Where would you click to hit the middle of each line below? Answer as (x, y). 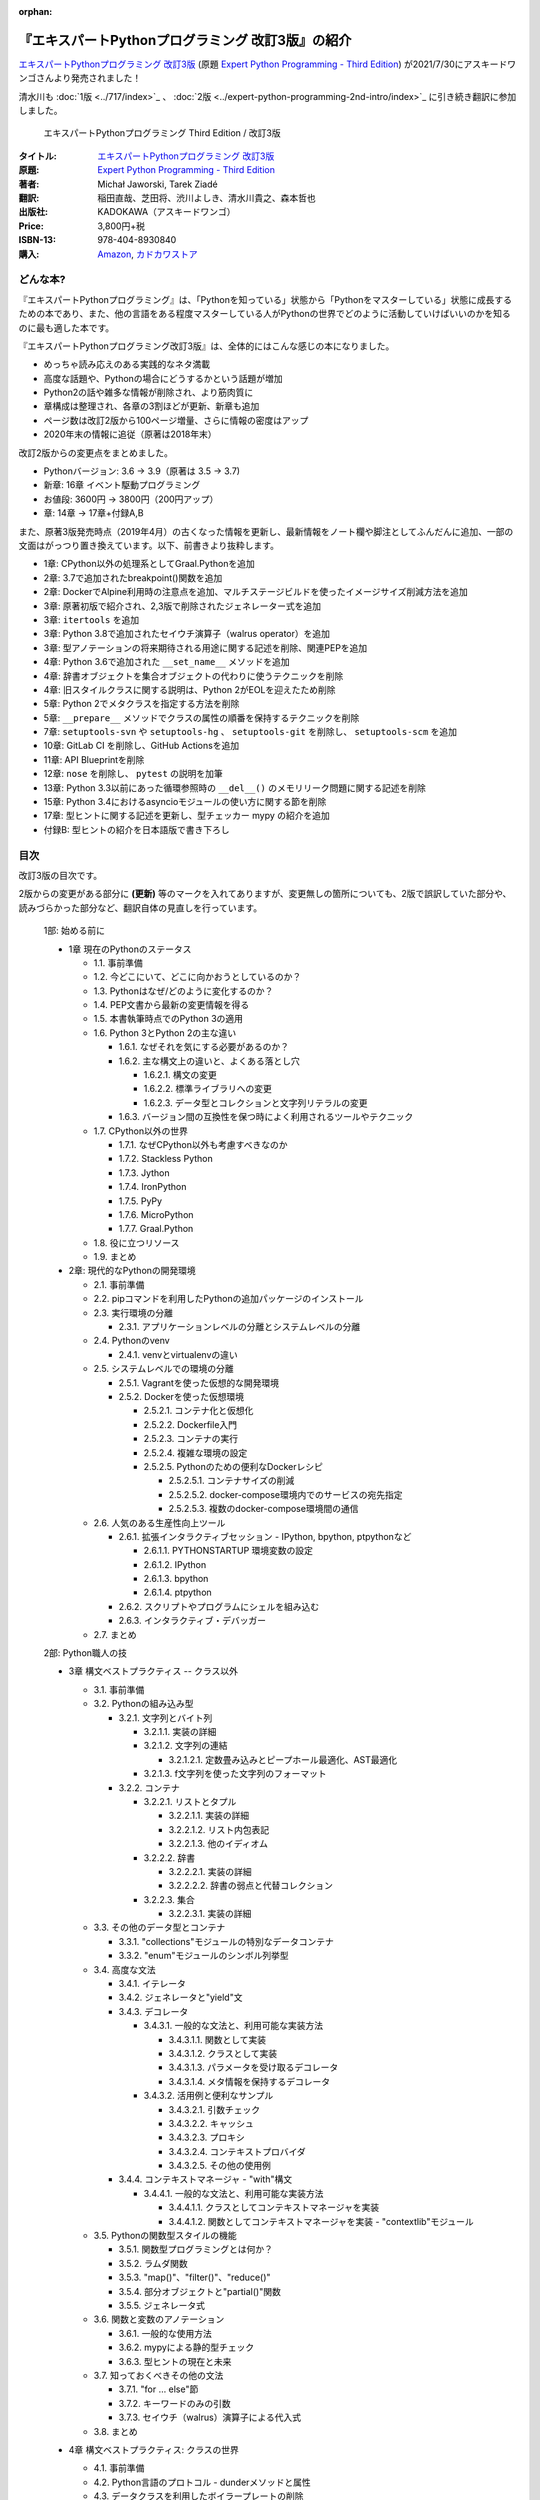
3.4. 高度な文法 (124, 1969)
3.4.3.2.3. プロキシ (206, 2137)
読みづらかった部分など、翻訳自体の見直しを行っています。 (140, 907)
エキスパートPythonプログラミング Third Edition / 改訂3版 (162, 133)
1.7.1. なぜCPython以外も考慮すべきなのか (203, 1144)
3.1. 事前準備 (119, 1689)
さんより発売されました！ (88, 78)
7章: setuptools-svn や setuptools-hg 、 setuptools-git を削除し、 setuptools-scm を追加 (250, 732)
